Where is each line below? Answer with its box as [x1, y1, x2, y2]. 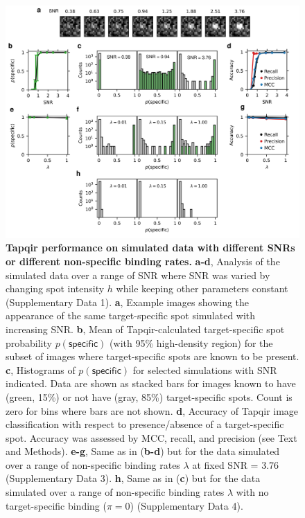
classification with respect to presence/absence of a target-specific [6, 417, 284, 431]
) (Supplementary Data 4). [130, 498, 243, 512]
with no [236, 485, 269, 499]
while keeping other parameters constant [116, 281, 288, 296]
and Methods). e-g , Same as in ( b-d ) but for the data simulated [6, 444, 280, 458]
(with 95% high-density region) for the [110, 335, 273, 350]
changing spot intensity [6, 281, 105, 296]
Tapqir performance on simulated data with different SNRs [6, 240, 295, 255]
